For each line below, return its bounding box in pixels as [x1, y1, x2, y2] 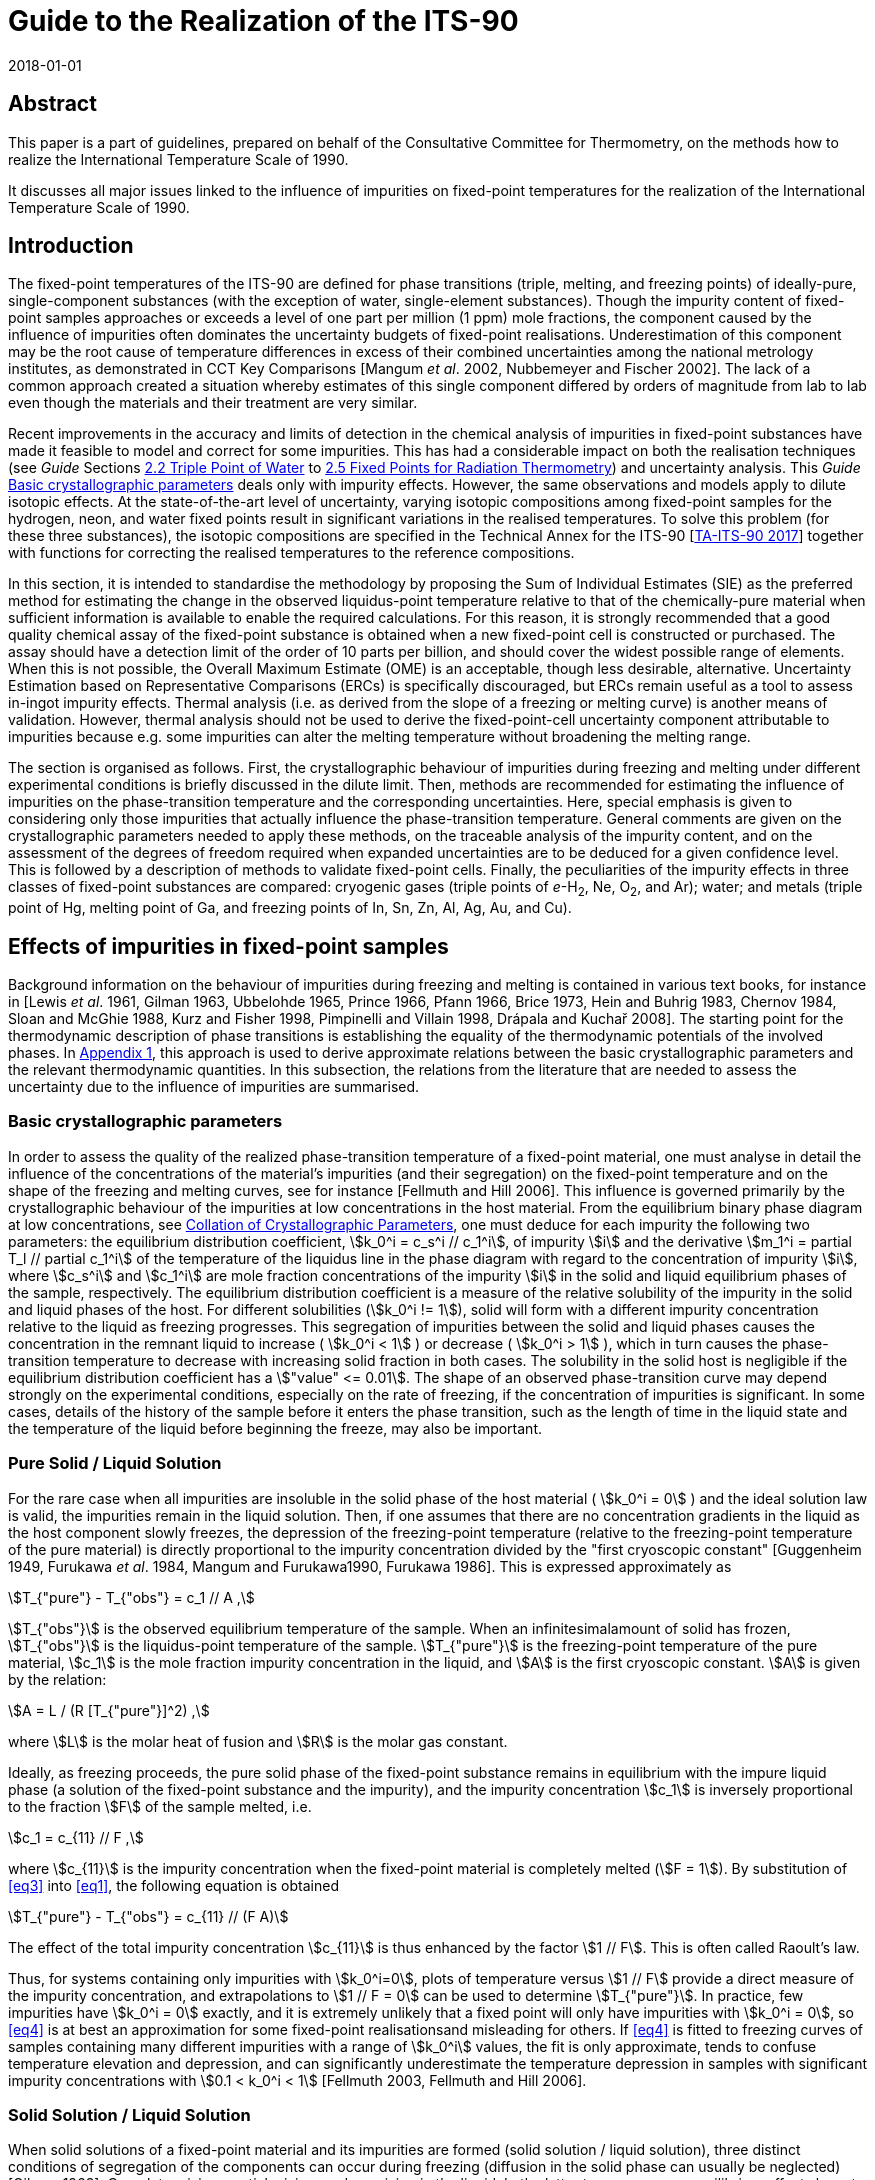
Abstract [8, 91, 97, 117]
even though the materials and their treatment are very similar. [8, 394, 418, 412]
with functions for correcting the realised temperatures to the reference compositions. [8, 544, 575, 562]
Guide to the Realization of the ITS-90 [8, 4, 519, 38]
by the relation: [8, 1670, 107, 1688]
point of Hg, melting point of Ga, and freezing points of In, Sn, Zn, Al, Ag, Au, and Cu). [8, 899, 572, 917]
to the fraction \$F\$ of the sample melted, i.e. [8, 1797, 312, 1815]
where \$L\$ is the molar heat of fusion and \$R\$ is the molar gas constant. [8, 1732, 508, 1750]
